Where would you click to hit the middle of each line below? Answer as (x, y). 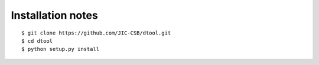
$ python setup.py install (61, 49)
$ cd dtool (37, 41)
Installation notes (55, 15)
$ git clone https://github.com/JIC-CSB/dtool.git (96, 33)
